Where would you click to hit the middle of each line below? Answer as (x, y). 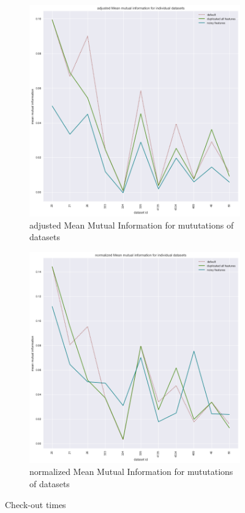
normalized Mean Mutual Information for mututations (131, 472)
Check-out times (36, 504)
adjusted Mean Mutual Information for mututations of (132, 225)
